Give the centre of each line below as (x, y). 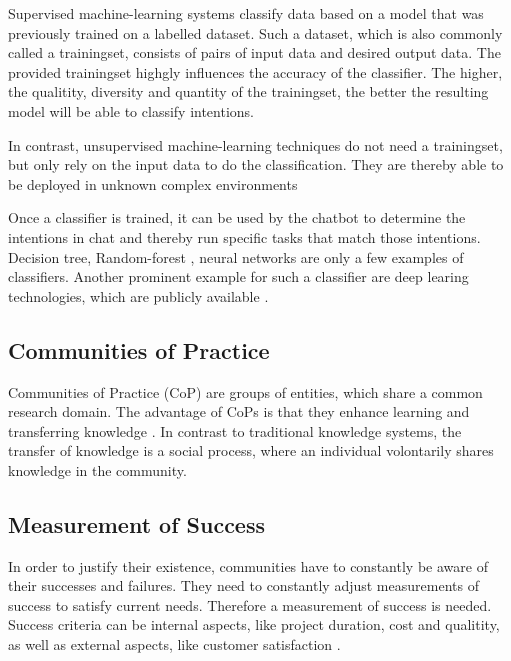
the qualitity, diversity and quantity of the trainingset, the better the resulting (248, 91)
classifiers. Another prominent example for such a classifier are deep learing (238, 276)
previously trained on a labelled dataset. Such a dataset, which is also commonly (255, 32)
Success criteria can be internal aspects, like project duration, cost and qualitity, (254, 624)
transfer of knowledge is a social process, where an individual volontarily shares (251, 450)
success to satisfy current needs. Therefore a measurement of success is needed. (250, 604)
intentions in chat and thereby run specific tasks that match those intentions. (244, 236)
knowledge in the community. (97, 469)
